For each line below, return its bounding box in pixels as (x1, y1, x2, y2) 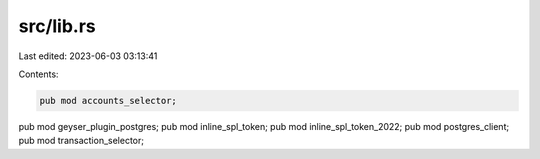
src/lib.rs (18, 15, 97, 37)
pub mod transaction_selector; (18, 135, 145, 147)
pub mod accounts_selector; (39, 95, 177, 106)
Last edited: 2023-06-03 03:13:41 (18, 50, 158, 62)
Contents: (18, 68, 59, 80)
